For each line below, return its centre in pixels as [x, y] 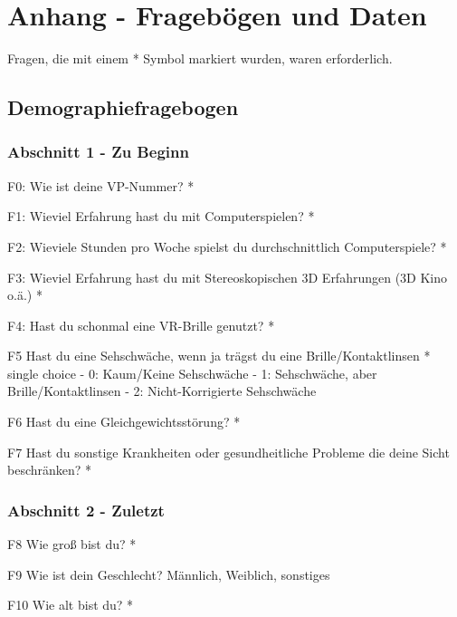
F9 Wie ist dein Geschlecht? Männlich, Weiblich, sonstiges [169, 574]
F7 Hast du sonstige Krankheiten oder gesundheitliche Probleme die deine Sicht [228, 452]
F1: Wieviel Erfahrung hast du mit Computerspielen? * [161, 216]
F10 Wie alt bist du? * [71, 605]
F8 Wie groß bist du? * [72, 544]
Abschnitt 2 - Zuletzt [86, 510]
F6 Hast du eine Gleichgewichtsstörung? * [124, 422]
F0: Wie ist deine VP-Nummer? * [101, 185]
